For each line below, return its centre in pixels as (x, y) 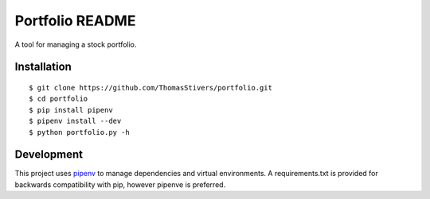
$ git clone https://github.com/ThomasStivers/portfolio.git (150, 88)
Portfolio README (75, 21)
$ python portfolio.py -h (80, 132)
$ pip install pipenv (71, 110)
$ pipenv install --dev (75, 121)
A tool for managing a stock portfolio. (76, 44)
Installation (43, 67)
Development (49, 155)
